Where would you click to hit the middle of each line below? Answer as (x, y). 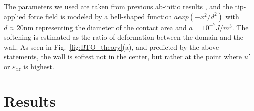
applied (15, 16)
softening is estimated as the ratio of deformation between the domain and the (124, 37)
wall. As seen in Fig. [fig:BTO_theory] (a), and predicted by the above (112, 47)
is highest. (39, 66)
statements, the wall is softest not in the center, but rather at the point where (123, 56)
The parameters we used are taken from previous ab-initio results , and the (118, 6)
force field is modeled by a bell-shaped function (100, 16)
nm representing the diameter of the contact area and (105, 27)
